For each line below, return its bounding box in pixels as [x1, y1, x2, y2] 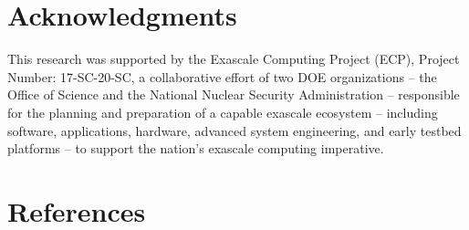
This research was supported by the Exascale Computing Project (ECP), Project [7, 49, 460, 68]
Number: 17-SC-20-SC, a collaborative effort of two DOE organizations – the [7, 67, 437, 86]
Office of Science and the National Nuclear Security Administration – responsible [7, 85, 460, 104]
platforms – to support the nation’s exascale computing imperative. [7, 139, 384, 158]
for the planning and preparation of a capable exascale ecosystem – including [7, 102, 438, 121]
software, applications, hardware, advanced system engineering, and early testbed [7, 120, 462, 140]
